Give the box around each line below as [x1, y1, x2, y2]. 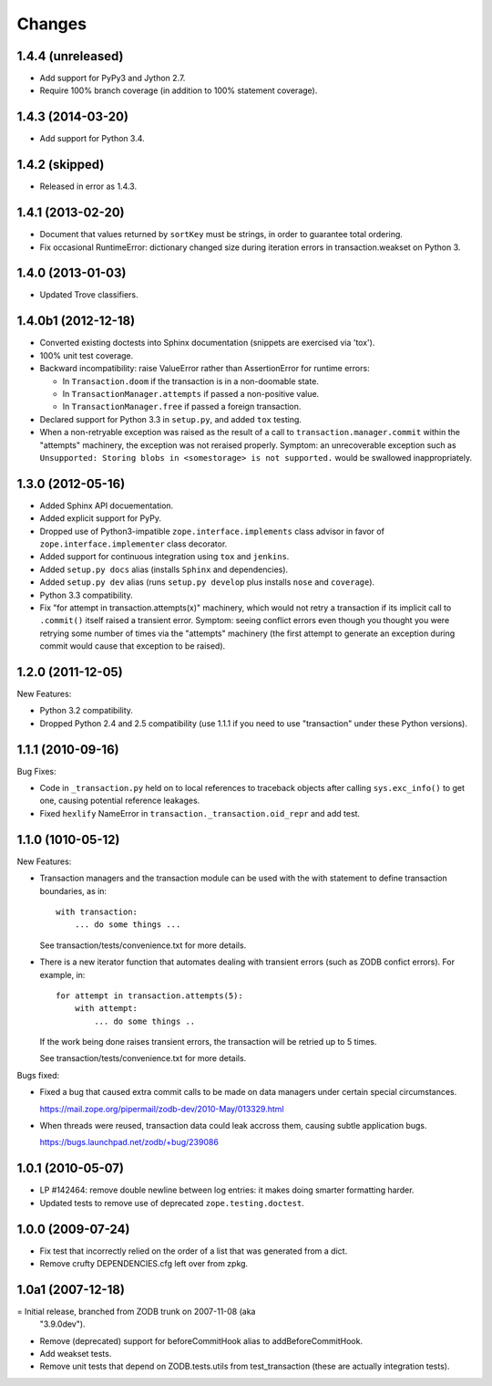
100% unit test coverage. [39, 349, 134, 360]
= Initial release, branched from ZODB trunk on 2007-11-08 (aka [16, 1306, 256, 1317]
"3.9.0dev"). [39, 1318, 86, 1329]
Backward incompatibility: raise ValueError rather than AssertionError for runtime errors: [39, 363, 370, 374]
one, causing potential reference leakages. [39, 795, 200, 807]
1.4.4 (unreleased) [16, 48, 124, 64]
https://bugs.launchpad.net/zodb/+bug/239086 [39, 1137, 219, 1148]
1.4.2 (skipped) [16, 157, 105, 172]
